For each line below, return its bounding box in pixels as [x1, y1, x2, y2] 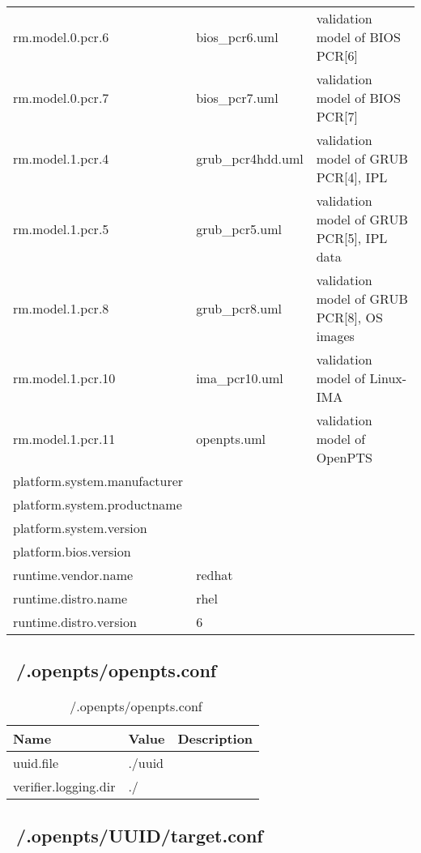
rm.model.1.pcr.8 [13, 298, 109, 318]
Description [177, 729, 253, 749]
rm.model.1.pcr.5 [13, 219, 109, 238]
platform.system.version [13, 518, 147, 537]
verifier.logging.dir [13, 777, 116, 796]
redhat [196, 565, 233, 584]
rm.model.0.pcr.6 [13, 28, 109, 46]
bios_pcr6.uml [196, 28, 279, 46]
